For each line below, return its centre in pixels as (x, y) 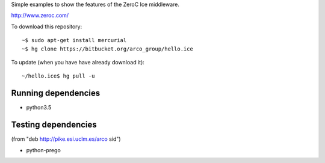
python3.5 (39, 108)
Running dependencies (56, 93)
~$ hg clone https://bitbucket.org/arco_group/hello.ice (108, 49)
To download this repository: (47, 26)
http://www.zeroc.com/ (40, 16)
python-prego (44, 150)
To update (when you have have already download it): (78, 62)
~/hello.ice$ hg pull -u (58, 76)
